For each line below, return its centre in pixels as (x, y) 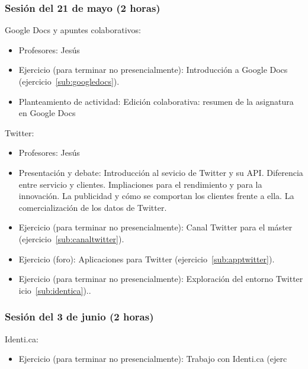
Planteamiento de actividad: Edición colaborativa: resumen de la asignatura (156, 101)
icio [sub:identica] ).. (55, 290)
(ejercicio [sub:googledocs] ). (69, 81)
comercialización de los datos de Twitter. (93, 207)
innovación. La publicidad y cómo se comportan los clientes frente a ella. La (156, 196)
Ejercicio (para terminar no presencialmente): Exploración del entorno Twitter (161, 279)
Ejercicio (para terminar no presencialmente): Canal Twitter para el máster (155, 227)
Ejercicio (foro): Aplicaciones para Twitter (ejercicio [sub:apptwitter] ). (147, 259)
